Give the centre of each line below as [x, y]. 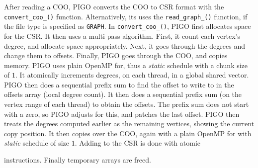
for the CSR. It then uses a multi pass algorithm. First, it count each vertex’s [122, 36]
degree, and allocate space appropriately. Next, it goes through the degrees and [125, 45]
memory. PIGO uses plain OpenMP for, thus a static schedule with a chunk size [126, 65]
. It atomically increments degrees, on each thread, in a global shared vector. [132, 75]
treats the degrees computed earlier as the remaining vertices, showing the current [129, 124]
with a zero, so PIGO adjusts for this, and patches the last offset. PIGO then [122, 114]
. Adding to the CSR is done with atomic [137, 143]
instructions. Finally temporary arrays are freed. [78, 160]
